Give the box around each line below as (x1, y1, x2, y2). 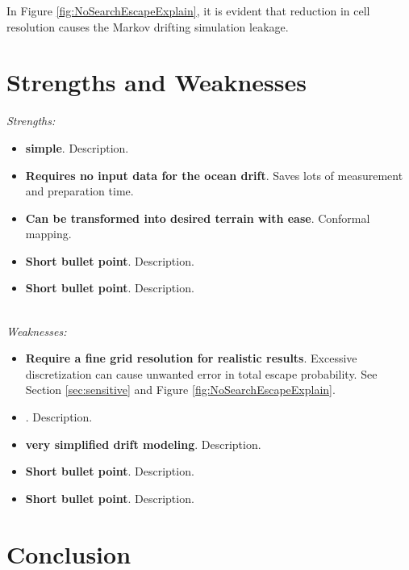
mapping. (25, 225, 72, 242)
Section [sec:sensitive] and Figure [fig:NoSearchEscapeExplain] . (25, 381, 336, 398)
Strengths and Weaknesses (6, 65, 307, 98)
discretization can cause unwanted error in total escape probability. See (25, 365, 378, 382)
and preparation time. (25, 182, 134, 199)
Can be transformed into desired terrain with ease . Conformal (25, 209, 370, 226)
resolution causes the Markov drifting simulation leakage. (6, 18, 289, 35)
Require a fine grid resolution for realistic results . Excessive (25, 350, 357, 367)
